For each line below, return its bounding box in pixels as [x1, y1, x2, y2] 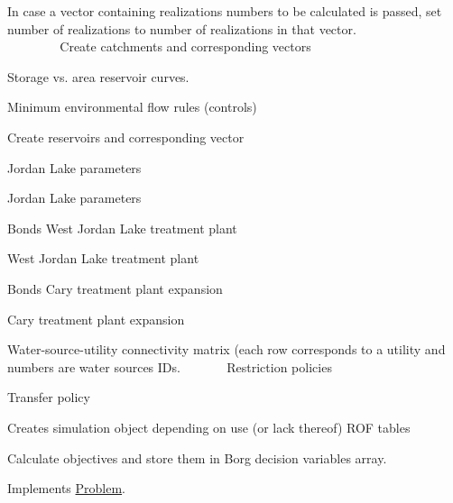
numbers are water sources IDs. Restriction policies [7, 357, 332, 376]
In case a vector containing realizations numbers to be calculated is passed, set [7, 2, 442, 20]
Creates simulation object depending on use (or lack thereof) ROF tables [7, 417, 411, 436]
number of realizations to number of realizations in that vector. [7, 19, 356, 38]
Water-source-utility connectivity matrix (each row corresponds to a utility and [7, 340, 446, 359]
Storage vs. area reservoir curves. [7, 67, 190, 86]
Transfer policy [7, 388, 90, 407]
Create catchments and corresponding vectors [60, 37, 311, 56]
